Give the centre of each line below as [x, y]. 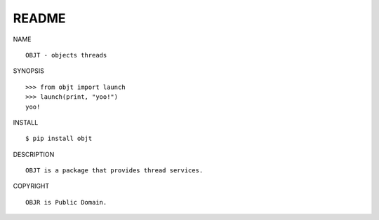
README [39, 18]
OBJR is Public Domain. [66, 202]
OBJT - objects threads [66, 55]
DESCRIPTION [34, 154]
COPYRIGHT [31, 186]
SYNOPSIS [29, 71]
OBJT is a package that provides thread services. [114, 171]
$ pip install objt [59, 139]
